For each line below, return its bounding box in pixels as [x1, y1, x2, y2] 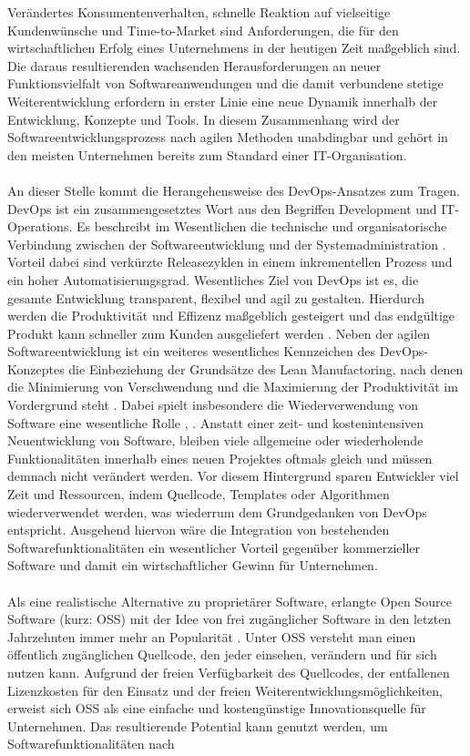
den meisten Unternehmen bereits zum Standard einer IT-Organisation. [7, 145, 407, 164]
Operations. [7, 217, 73, 236]
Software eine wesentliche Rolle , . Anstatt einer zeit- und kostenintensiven [7, 413, 424, 432]
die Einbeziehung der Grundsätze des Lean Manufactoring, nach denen [68, 359, 464, 378]
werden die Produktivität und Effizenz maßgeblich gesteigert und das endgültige [7, 306, 455, 325]
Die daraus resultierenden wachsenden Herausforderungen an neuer [7, 56, 382, 75]
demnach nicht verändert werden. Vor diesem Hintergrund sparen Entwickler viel [7, 466, 459, 485]
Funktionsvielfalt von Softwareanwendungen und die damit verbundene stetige [7, 74, 444, 93]
